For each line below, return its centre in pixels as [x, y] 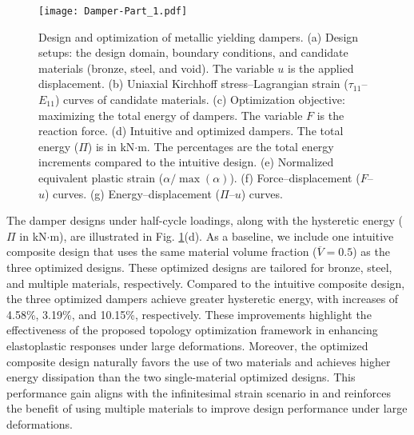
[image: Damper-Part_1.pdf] [113, 11]
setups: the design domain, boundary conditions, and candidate [193, 52]
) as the [371, 251]
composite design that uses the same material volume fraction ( [162, 251]
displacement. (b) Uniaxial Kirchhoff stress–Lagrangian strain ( [193, 84]
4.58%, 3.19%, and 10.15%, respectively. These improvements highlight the [189, 314]
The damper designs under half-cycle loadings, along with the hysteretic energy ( [205, 220]
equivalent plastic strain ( [101, 178]
